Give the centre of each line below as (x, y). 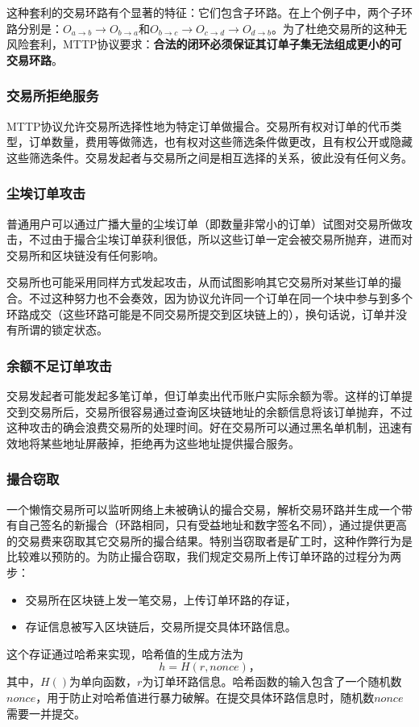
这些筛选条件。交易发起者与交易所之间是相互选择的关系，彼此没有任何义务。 (209, 157)
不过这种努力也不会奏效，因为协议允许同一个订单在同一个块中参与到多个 (220, 297)
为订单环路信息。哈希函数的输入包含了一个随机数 (272, 681)
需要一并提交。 (46, 713)
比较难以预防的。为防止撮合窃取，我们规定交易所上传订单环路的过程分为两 (204, 556)
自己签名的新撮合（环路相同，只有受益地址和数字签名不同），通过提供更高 (212, 525)
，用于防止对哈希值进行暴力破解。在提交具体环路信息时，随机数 (205, 697)
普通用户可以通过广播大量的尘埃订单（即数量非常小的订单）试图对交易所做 (204, 223)
